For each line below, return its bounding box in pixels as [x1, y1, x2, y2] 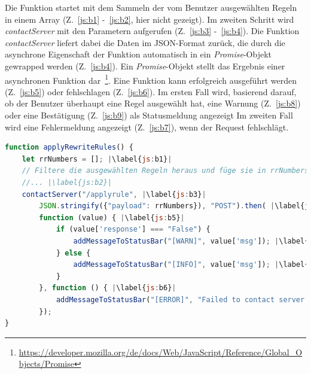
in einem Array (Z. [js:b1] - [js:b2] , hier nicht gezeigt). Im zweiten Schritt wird [5, 13, 294, 25]
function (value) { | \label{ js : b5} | [39, 213, 185, 222]
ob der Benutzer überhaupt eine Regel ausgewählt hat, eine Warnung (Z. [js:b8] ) [5, 97, 301, 110]
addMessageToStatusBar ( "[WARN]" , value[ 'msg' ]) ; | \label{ [73, 236, 309, 245]
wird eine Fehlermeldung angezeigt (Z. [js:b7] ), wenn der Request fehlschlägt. [5, 120, 289, 133]
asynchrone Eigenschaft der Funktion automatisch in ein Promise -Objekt [5, 48, 272, 60]
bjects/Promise [19, 357, 74, 370]
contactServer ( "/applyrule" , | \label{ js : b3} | [22, 190, 206, 199]
